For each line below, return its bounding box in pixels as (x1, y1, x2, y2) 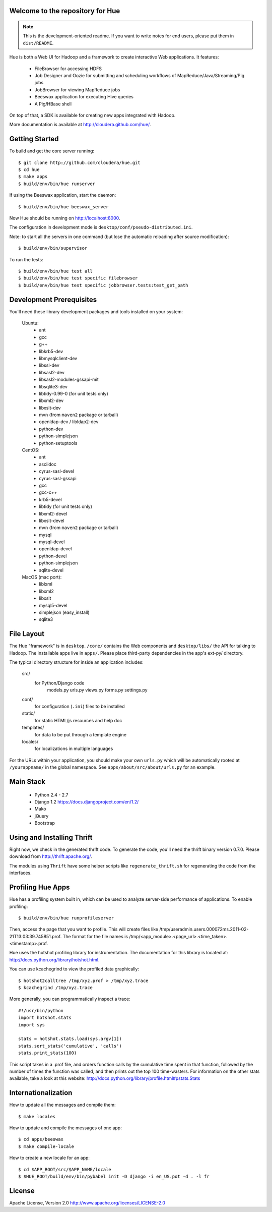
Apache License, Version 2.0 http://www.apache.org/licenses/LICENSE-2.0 (9, 1199, 166, 1205)
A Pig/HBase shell (34, 101, 72, 107)
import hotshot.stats (18, 1015, 72, 1021)
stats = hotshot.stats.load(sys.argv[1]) (18, 1036, 122, 1042)
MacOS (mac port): (22, 574, 62, 580)
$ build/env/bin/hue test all (18, 268, 93, 274)
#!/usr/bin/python (18, 1008, 64, 1013)
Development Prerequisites (9, 295, 97, 304)
